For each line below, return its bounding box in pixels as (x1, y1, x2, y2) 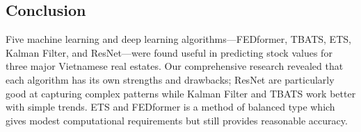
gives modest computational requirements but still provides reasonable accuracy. (6, 113, 348, 127)
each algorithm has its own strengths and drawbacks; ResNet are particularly (6, 72, 335, 86)
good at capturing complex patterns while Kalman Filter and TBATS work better (6, 86, 356, 100)
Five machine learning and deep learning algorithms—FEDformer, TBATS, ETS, (6, 32, 351, 46)
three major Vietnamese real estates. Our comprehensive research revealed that (6, 59, 344, 73)
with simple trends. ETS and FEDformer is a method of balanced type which (6, 100, 335, 114)
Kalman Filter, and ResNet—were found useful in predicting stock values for (6, 45, 332, 59)
